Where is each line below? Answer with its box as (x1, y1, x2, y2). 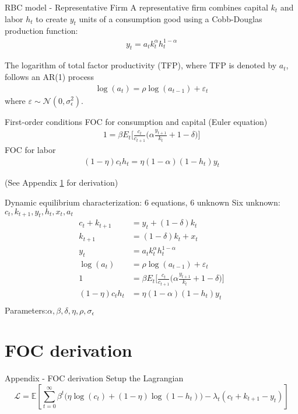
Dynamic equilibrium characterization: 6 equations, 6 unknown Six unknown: (5, 196, 281, 208)
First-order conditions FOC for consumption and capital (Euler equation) (5, 115, 268, 127)
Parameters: (5, 304, 48, 316)
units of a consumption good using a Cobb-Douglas (79, 12, 262, 25)
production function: (5, 25, 78, 37)
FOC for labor (5, 143, 56, 155)
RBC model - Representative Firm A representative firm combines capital (5, 1, 268, 13)
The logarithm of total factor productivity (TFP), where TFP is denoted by (5, 59, 277, 71)
